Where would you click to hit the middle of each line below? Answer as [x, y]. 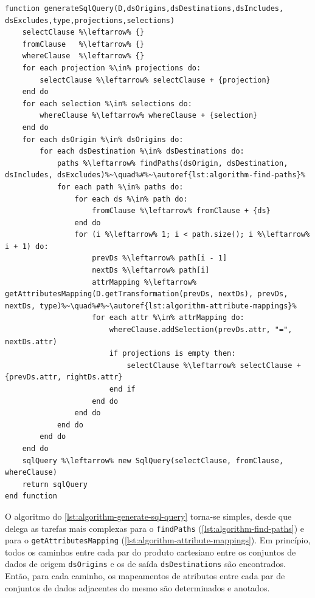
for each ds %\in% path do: [131, 199]
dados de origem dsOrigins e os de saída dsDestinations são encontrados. [145, 564]
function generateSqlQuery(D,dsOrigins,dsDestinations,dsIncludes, [144, 8]
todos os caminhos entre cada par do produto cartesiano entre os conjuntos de [151, 552]
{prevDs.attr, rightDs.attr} [64, 377]
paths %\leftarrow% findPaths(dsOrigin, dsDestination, [172, 163]
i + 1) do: [27, 246]
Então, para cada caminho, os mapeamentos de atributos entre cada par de [145, 576]
